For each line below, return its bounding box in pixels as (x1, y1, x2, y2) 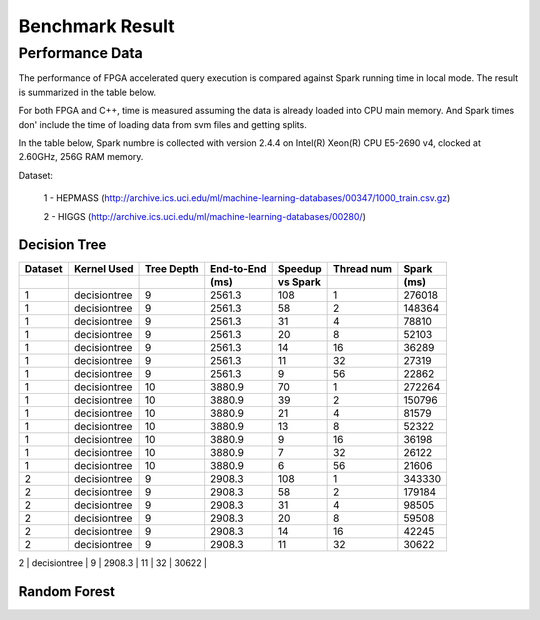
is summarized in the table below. (18, 86, 157, 98)
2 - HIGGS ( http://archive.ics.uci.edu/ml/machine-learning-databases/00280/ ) (43, 210, 367, 222)
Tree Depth (145, 262, 199, 276)
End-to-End (210, 262, 267, 276)
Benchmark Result (18, 15, 175, 37)
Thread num (333, 262, 393, 276)
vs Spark (277, 275, 322, 289)
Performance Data (18, 44, 144, 62)
